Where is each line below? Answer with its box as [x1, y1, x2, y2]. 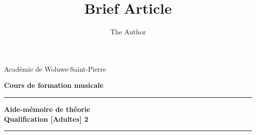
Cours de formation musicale [4, 80, 104, 90]
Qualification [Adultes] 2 [4, 113, 89, 124]
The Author [110, 27, 146, 37]
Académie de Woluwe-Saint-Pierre [4, 63, 106, 74]
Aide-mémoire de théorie [4, 104, 91, 114]
